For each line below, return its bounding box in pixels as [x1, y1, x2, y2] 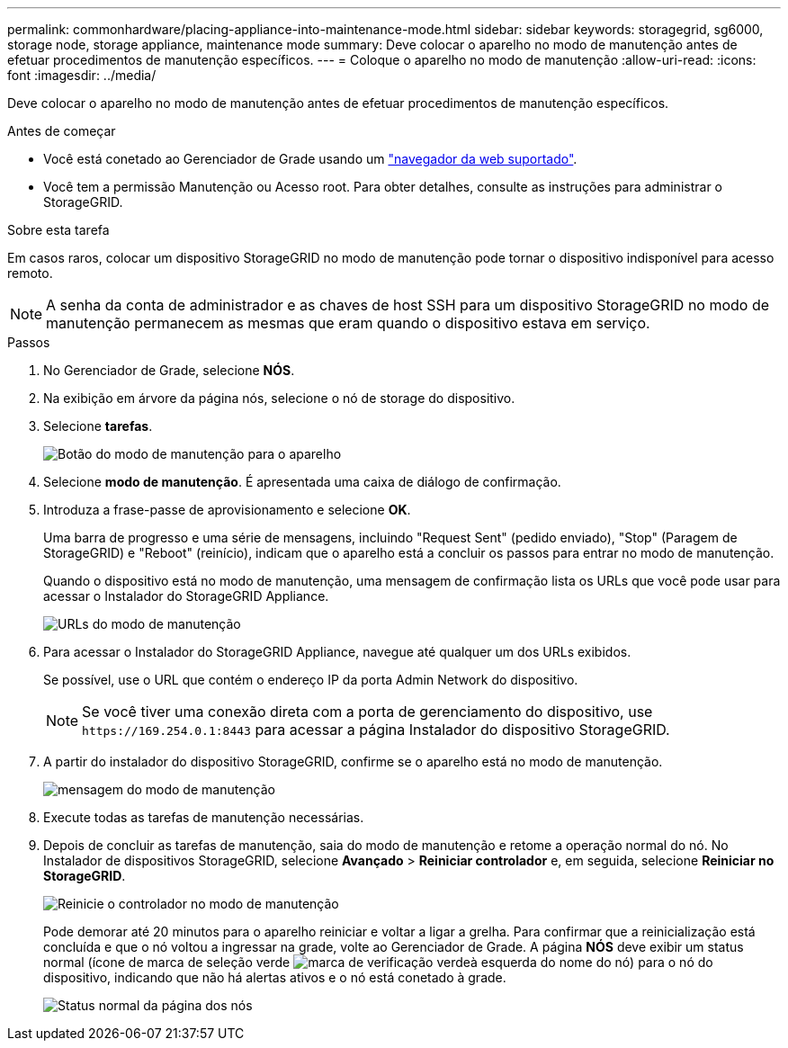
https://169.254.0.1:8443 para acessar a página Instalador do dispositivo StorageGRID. [82, 721, 670, 739]
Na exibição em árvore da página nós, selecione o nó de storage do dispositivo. [43, 390, 515, 406]
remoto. [7, 265, 53, 281]
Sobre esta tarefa [7, 222, 110, 237]
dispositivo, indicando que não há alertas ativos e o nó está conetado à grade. [43, 970, 506, 985]
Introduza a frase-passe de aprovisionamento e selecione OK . [43, 502, 411, 517]
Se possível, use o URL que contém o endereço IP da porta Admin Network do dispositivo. [43, 672, 578, 687]
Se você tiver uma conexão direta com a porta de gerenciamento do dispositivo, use [82, 703, 653, 721]
